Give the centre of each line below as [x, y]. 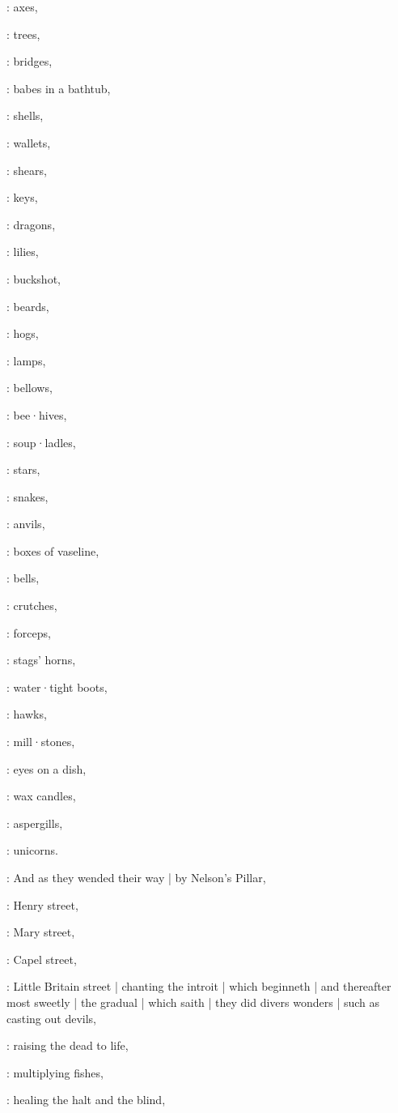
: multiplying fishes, [55, 1072]
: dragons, [31, 224]
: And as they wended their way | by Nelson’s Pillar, [136, 877]
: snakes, [28, 496]
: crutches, [32, 606]
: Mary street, [41, 932]
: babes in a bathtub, [59, 88]
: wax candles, [41, 796]
